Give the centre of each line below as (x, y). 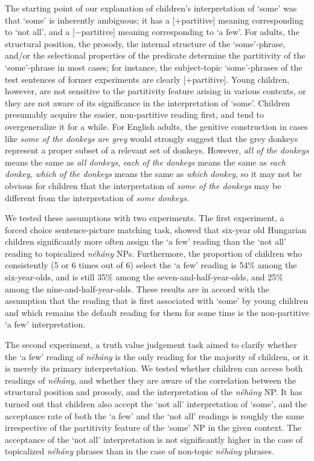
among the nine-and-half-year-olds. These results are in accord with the (137, 289)
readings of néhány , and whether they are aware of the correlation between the (151, 380)
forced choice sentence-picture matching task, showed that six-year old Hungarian (156, 229)
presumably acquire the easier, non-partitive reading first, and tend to (135, 114)
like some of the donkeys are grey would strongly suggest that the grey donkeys (152, 138)
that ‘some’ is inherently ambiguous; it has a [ (90, 20)
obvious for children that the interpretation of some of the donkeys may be (143, 185)
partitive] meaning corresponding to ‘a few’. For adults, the (190, 32)
